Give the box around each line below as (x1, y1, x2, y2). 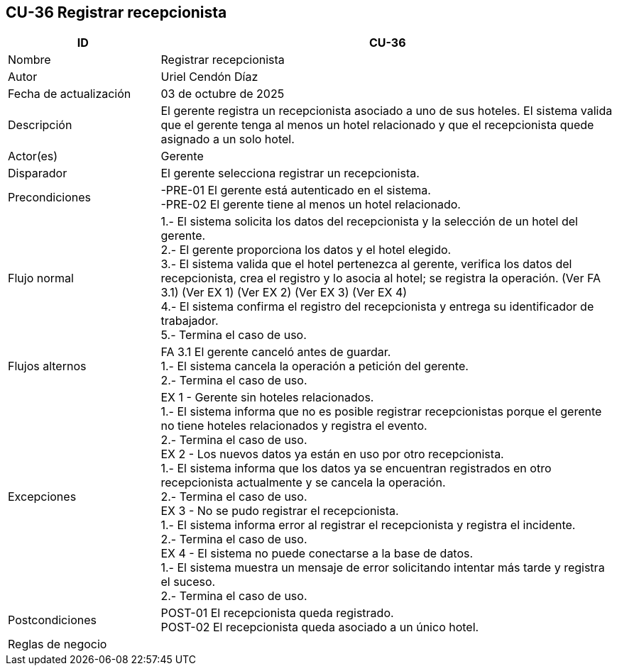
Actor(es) (8, 149, 58, 164)
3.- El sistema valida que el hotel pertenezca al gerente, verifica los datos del (160, 257, 572, 272)
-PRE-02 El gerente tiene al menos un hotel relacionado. (160, 197, 461, 212)
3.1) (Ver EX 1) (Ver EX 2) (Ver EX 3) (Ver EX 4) (160, 285, 408, 300)
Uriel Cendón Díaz (160, 70, 258, 84)
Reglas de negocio (8, 637, 107, 652)
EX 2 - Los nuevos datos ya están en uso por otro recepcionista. (160, 447, 504, 462)
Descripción (8, 118, 72, 133)
